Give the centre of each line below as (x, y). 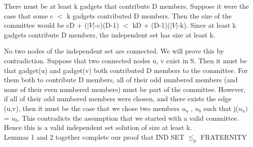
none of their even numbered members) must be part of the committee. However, (125, 89)
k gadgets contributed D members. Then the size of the (149, 15)
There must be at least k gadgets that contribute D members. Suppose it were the (126, 6)
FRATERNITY (224, 137)
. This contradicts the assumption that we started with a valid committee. (128, 118)
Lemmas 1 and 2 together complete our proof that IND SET (94, 137)
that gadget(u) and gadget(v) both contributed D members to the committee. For (126, 70)
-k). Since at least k (207, 25)
